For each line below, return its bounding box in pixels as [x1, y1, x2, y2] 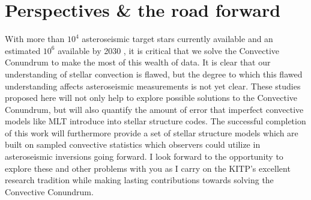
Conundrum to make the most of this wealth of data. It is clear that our [5, 56, 271, 68]
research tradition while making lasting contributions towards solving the [5, 174, 274, 186]
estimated [5, 44, 41, 56]
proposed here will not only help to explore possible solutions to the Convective [5, 91, 298, 104]
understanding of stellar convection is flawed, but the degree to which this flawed [5, 67, 303, 80]
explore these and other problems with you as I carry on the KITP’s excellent [5, 162, 291, 174]
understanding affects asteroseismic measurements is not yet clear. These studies [5, 79, 301, 92]
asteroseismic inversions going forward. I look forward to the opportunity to [5, 150, 283, 163]
